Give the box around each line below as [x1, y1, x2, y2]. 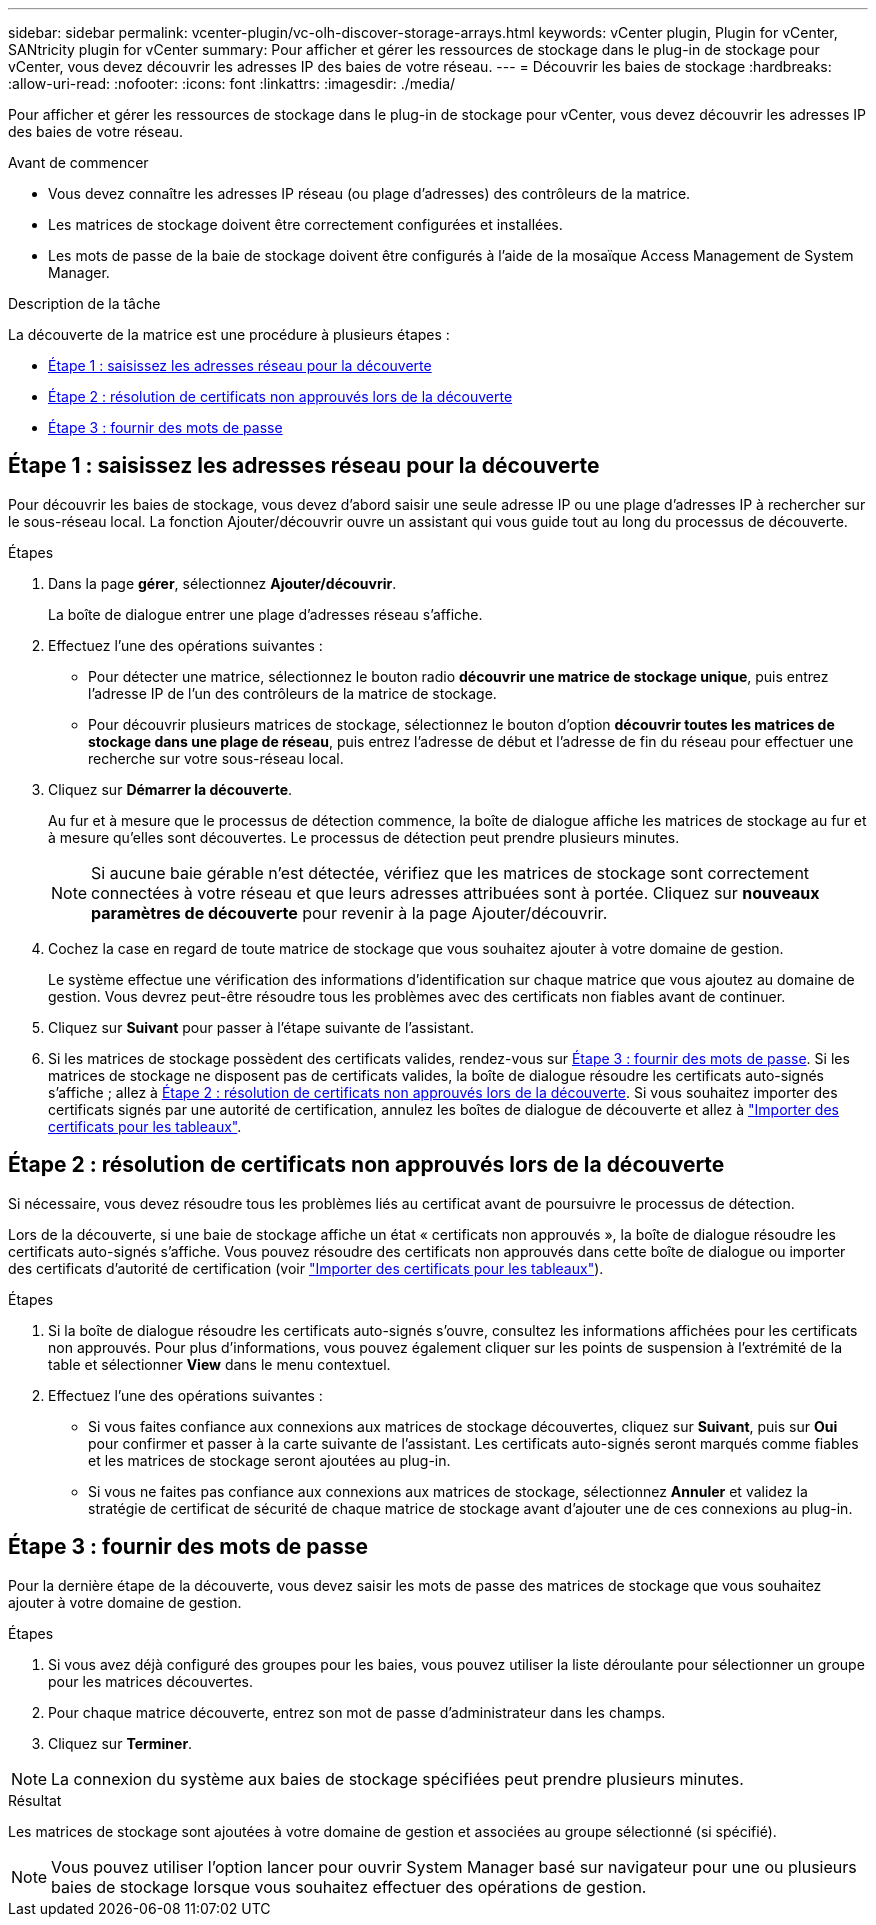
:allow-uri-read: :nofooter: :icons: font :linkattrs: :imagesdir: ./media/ [8, 75, 456, 92]
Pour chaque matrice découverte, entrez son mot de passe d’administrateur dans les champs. [48, 1703, 666, 1721]
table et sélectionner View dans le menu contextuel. [48, 1355, 391, 1373]
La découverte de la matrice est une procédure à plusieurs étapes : [8, 326, 450, 343]
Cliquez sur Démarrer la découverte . [48, 780, 293, 798]
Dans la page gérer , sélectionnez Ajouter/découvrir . [48, 574, 397, 592]
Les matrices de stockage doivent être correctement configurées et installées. [48, 216, 563, 233]
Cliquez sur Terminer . [48, 1734, 193, 1752]
